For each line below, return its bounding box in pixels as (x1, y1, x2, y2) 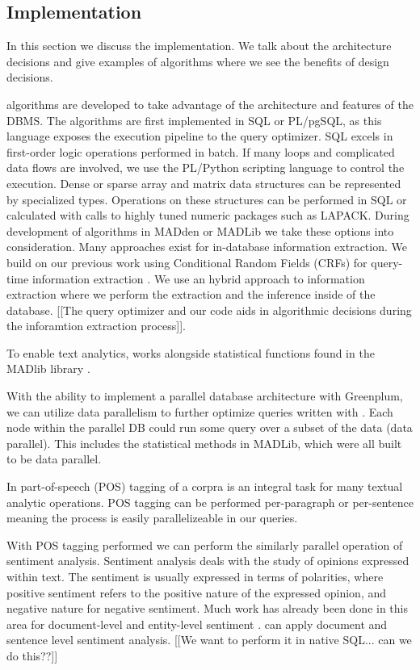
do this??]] (6, 647, 58, 664)
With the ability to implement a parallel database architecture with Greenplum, (6, 387, 403, 404)
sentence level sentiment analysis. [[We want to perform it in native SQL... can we (6, 631, 412, 648)
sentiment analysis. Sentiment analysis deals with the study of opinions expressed (6, 552, 409, 569)
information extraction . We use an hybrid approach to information (31, 270, 365, 287)
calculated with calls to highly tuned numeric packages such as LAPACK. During (6, 207, 409, 224)
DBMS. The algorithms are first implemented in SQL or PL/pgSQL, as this (6, 111, 382, 128)
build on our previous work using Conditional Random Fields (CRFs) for (6, 253, 367, 270)
